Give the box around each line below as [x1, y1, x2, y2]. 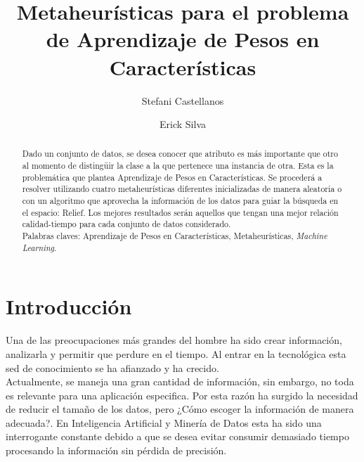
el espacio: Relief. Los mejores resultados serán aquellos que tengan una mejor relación [22, 206, 339, 218]
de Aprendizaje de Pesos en [46, 25, 320, 53]
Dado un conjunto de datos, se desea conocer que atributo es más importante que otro [22, 148, 338, 160]
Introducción [6, 292, 132, 321]
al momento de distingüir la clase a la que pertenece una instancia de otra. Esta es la [22, 160, 334, 172]
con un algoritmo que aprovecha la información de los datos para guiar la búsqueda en [22, 195, 339, 207]
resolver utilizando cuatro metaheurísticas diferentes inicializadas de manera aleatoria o [22, 183, 342, 195]
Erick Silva [160, 117, 206, 131]
